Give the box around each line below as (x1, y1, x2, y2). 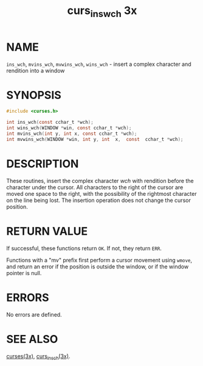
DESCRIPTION (6, 157, 79, 171)
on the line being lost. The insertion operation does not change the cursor (6, 196, 191, 204)
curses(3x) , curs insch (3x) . (6, 352, 71, 361)
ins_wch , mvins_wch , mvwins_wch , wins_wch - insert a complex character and (6, 60, 191, 68)
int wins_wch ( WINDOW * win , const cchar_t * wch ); (6, 125, 132, 131)
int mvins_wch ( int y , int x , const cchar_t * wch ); (6, 131, 137, 137)
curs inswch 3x (67, 4, 137, 20)
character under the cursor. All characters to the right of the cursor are (6, 184, 184, 191)
